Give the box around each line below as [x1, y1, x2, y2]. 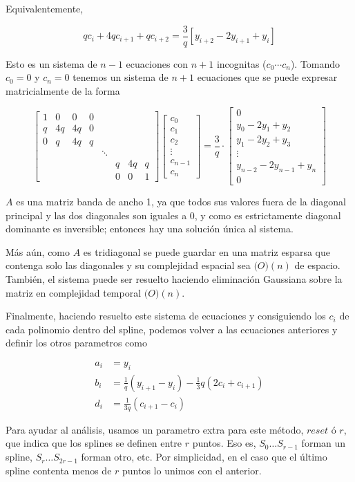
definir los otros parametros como [6, 335, 147, 350]
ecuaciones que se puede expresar [197, 70, 338, 84]
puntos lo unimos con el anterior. [122, 463, 262, 477]
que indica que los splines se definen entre [6, 436, 182, 450]
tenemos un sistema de [73, 70, 169, 84]
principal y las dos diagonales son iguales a [6, 207, 187, 222]
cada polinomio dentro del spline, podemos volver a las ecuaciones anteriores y [6, 322, 338, 336]
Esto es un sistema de [6, 56, 97, 71]
